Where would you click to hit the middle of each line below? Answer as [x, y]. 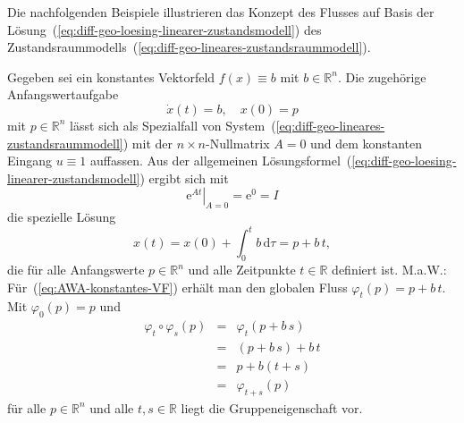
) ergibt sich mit [184, 178]
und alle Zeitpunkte [242, 270]
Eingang [30, 161]
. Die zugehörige [382, 76]
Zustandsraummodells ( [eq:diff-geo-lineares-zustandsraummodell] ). [189, 47]
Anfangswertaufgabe [63, 94]
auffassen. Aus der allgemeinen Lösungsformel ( [221, 161]
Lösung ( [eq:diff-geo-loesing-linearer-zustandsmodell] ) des [165, 29]
